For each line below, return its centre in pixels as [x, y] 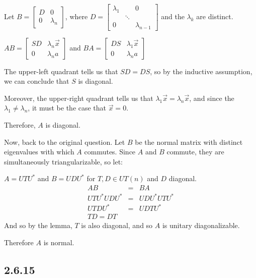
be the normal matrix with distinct [189, 142]
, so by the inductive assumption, [201, 71]
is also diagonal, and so [117, 225]
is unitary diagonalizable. [201, 225]
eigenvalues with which [39, 152]
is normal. [59, 242]
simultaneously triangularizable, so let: [63, 161]
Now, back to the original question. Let [65, 142]
